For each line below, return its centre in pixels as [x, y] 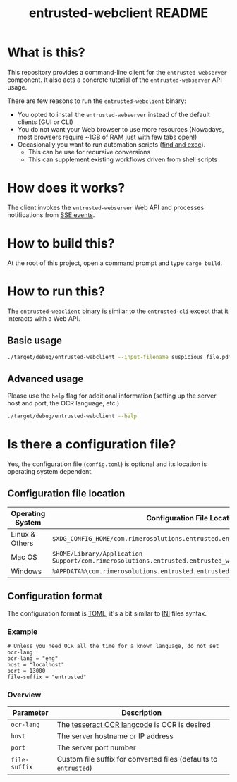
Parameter [30, 713]
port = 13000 [26, 671]
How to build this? [61, 244]
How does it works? [66, 188]
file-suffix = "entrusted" [47, 677]
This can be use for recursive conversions [89, 152]
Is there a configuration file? [92, 445]
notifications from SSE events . [51, 215]
